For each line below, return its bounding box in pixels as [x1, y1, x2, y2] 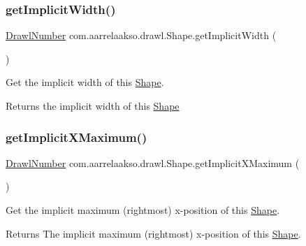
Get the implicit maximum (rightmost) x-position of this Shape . [6, 203, 280, 217]
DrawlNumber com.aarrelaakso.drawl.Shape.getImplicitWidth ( [6, 28, 277, 43]
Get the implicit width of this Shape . [6, 75, 164, 89]
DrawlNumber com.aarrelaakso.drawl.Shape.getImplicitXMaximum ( [6, 155, 300, 170]
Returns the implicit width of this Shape [6, 99, 180, 113]
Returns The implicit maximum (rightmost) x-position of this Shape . [6, 226, 301, 240]
